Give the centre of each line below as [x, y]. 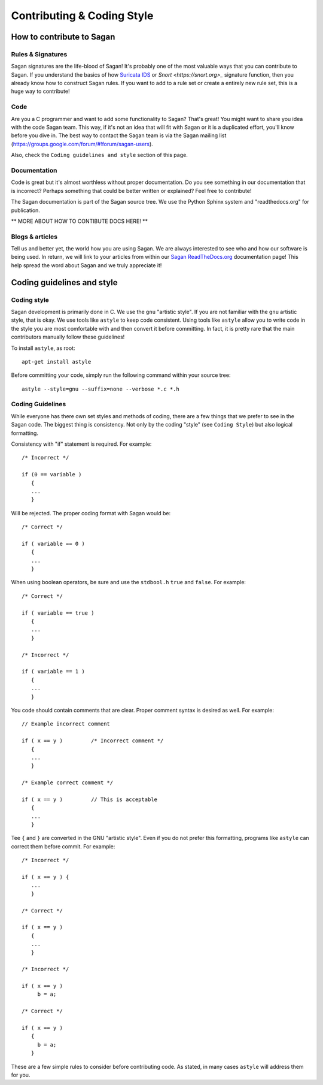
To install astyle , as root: [43, 348]
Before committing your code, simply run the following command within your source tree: [121, 375]
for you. [21, 1075]
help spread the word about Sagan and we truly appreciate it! [86, 265]
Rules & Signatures [39, 54]
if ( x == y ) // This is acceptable [90, 799]
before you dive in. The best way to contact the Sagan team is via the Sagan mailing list [119, 135]
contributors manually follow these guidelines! [68, 337]
